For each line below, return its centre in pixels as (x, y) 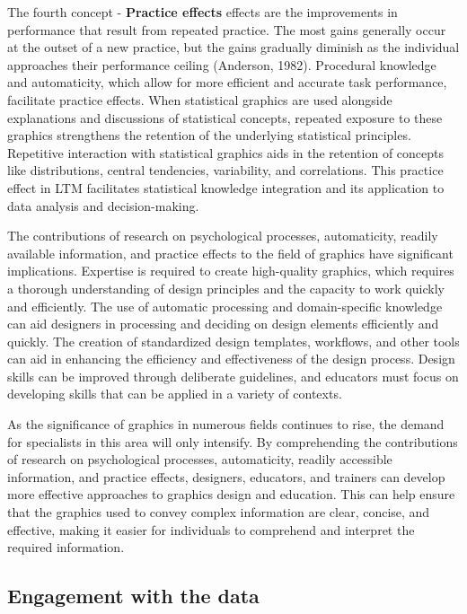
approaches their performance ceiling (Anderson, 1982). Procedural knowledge (222, 64)
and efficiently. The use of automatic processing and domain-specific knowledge (225, 306)
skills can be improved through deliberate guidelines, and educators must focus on (233, 376)
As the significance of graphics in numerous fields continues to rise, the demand (226, 424)
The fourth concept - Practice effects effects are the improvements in (203, 12)
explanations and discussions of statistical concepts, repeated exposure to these (225, 117)
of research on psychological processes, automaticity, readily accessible (200, 459)
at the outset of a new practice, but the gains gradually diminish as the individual (233, 47)
